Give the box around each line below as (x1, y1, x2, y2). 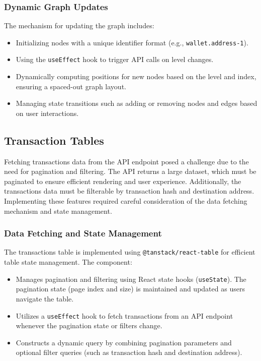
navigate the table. (16, 293, 74, 304)
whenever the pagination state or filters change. (16, 320, 162, 331)
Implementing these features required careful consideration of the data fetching (4, 196, 247, 206)
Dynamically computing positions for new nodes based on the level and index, (16, 71, 256, 82)
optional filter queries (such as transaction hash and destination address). (16, 347, 242, 357)
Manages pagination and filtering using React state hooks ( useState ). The (16, 273, 246, 284)
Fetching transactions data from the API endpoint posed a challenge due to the (4, 156, 249, 166)
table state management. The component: (4, 257, 132, 267)
